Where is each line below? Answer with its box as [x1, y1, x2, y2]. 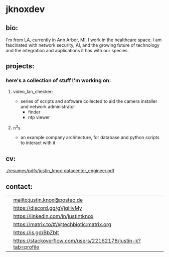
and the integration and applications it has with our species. [6, 48, 129, 53]
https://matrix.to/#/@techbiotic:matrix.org [13, 221, 112, 228]
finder [28, 109, 41, 115]
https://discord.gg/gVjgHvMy [13, 204, 82, 211]
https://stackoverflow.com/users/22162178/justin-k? [13, 237, 141, 244]
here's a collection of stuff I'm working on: [6, 77, 111, 84]
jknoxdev [6, 4, 45, 15]
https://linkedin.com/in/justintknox [13, 212, 94, 219]
